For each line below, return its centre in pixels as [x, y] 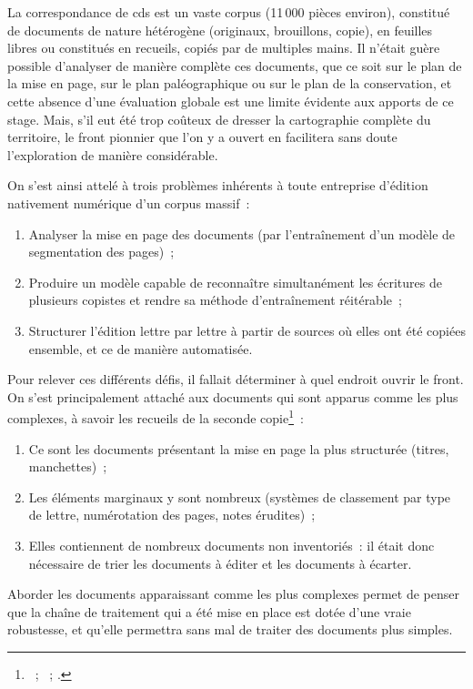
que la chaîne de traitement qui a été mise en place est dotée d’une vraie [209, 611]
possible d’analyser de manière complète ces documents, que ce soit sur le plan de [235, 65]
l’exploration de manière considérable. [113, 154]
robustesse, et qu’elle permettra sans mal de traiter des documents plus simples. [230, 629]
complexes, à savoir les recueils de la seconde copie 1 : [156, 416]
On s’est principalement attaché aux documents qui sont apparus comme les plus [233, 396]
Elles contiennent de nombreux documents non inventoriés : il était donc [231, 545]
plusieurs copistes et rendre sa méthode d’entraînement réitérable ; [215, 300]
